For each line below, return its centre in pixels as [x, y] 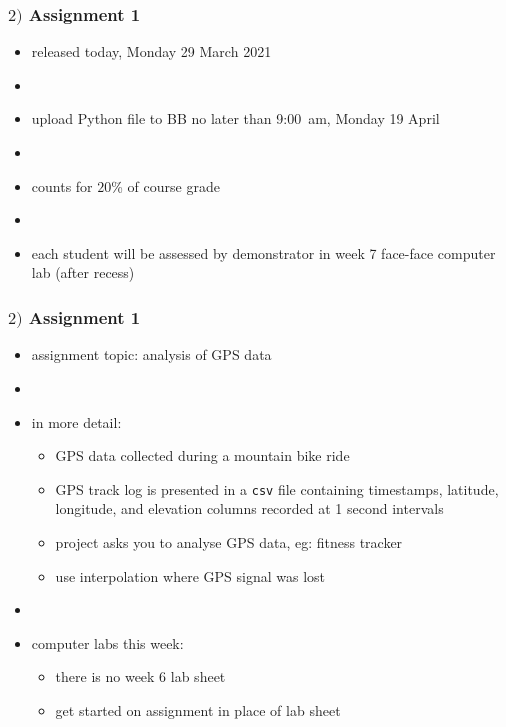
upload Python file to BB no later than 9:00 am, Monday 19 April [235, 118]
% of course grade [165, 185]
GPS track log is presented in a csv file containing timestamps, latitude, [277, 488]
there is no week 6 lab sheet [140, 676]
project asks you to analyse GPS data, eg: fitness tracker [229, 541]
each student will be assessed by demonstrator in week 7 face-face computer [263, 252]
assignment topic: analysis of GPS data [151, 354]
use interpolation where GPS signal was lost [190, 575]
